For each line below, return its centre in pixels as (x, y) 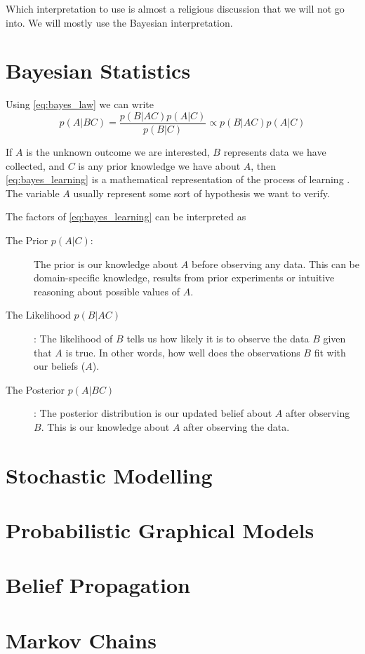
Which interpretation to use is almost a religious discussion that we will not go (175, 8)
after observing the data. (237, 426)
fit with (330, 352)
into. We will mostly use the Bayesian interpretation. (119, 22)
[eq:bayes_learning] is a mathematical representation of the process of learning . (178, 179)
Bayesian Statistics (98, 71)
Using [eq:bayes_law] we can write (80, 104)
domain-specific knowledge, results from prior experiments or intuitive (184, 278)
